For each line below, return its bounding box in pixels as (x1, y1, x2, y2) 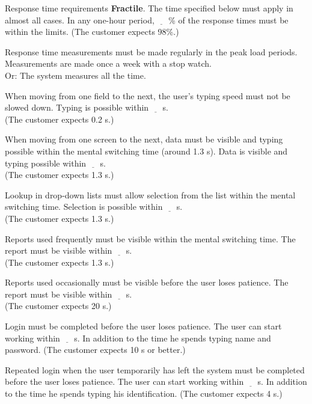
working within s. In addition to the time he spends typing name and (5, 331, 271, 344)
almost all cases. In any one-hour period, (5, 13, 154, 26)
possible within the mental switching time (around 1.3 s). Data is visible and (5, 144, 288, 157)
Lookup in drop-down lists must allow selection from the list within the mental (5, 188, 296, 201)
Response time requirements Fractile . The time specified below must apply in (5, 2, 293, 14)
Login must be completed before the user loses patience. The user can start (5, 320, 282, 332)
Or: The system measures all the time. (5, 69, 146, 81)
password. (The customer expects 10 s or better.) (5, 343, 186, 356)
